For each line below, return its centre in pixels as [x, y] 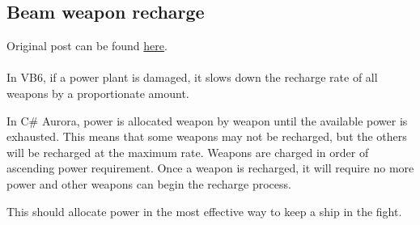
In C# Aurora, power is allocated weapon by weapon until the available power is [207, 120]
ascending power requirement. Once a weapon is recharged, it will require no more [210, 168]
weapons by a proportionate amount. [98, 93]
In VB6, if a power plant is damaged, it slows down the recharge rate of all [192, 77]
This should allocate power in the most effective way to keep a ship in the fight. [204, 211]
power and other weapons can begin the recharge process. [149, 183]
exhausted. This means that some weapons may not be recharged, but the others [207, 136]
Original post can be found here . [87, 46]
